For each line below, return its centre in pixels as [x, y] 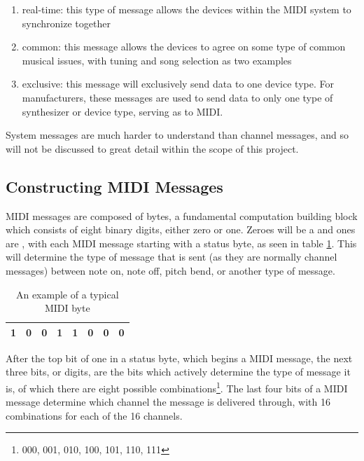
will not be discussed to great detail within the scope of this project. [152, 148]
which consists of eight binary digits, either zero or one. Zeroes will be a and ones [181, 229]
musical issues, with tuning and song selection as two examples [157, 60]
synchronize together [66, 23]
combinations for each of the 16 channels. [94, 415]
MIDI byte [67, 308]
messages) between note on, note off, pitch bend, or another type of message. [170, 270]
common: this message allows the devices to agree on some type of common [184, 47]
